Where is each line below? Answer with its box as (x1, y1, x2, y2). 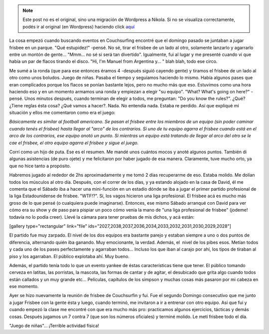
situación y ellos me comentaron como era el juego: (9, 110, 116, 116)
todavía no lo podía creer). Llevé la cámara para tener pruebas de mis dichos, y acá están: (9, 214, 194, 220)
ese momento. (9, 284, 39, 290)
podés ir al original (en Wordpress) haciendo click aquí (22, 23, 134, 29)
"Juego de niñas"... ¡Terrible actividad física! (9, 323, 99, 329)
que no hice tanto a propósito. (9, 163, 71, 169)
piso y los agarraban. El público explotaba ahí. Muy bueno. (9, 253, 130, 259)
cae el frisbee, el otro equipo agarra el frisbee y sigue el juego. (9, 140, 139, 146)
